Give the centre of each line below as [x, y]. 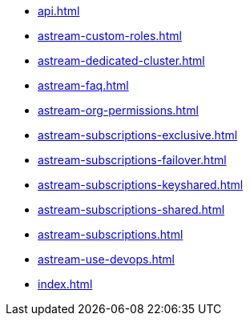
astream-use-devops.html [106, 259]
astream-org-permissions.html [118, 110]
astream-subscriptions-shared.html [131, 209]
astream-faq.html [83, 85]
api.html [59, 11]
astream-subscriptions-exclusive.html [138, 135]
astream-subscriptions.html [111, 234]
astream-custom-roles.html [110, 36]
